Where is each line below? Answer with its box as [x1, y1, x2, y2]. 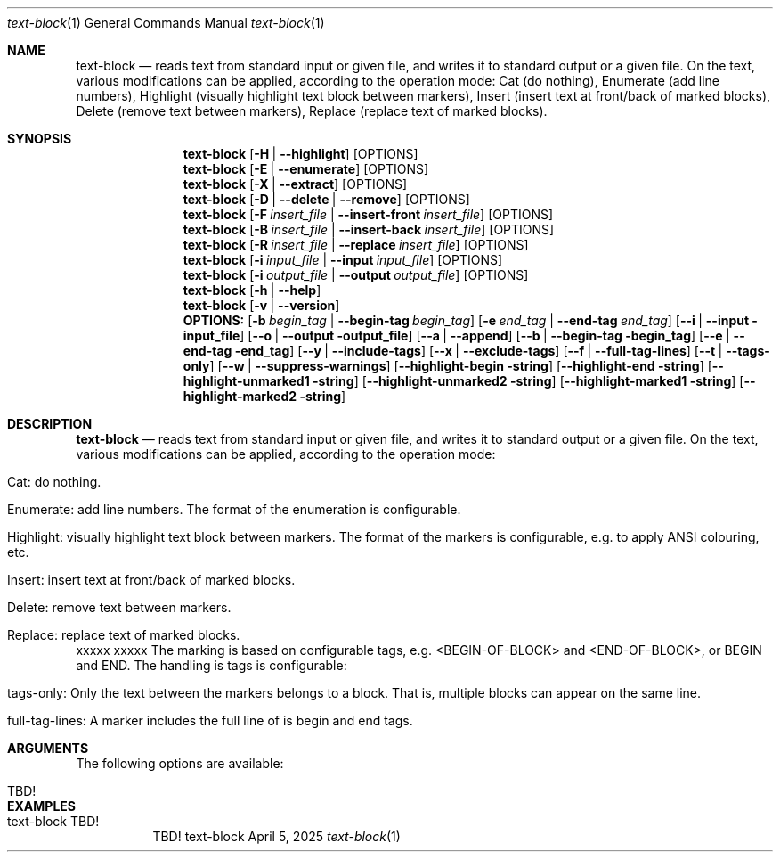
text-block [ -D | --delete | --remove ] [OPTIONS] [183, 192, 470, 207]
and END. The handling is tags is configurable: [76, 658, 347, 673]
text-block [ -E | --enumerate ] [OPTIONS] [183, 161, 429, 176]
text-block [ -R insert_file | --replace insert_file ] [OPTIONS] [183, 237, 529, 252]
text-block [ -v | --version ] [183, 298, 340, 313]
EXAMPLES [7, 798, 76, 814]
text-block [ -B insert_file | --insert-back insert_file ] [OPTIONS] [183, 222, 555, 237]
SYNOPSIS [7, 131, 72, 146]
